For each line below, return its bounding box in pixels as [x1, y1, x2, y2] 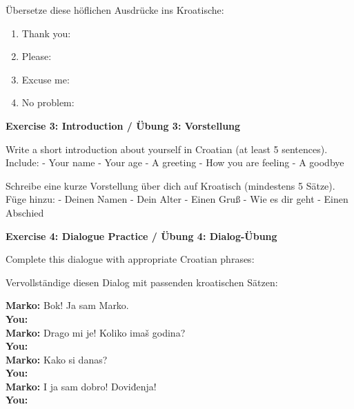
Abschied [6, 205, 44, 219]
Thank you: [21, 26, 71, 40]
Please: [21, 49, 52, 63]
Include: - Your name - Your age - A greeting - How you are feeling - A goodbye [6, 155, 344, 170]
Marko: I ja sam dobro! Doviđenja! [6, 379, 157, 393]
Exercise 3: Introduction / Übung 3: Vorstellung [6, 118, 241, 132]
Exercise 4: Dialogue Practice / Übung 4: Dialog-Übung [6, 228, 277, 243]
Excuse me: [21, 72, 70, 86]
